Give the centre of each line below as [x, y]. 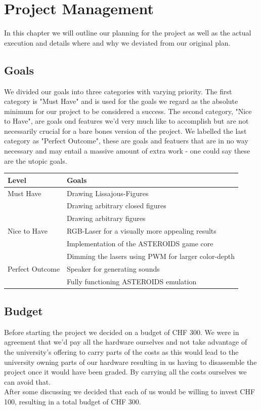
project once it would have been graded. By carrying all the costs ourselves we [125, 372]
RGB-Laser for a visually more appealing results [141, 231]
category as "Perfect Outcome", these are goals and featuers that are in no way [126, 141]
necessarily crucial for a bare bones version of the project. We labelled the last [125, 131]
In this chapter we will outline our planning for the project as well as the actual [128, 33]
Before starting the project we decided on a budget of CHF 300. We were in [122, 332]
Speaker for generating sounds [113, 268]
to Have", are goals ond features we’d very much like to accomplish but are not [126, 121]
